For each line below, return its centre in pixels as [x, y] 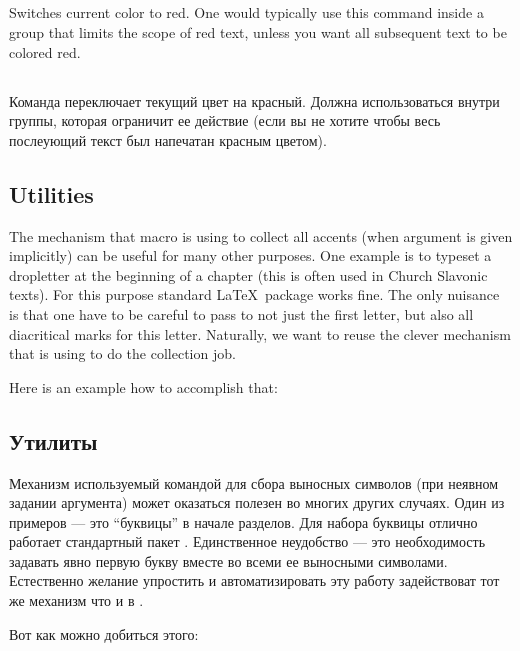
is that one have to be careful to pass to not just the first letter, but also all [241, 313]
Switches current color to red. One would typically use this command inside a [246, 12]
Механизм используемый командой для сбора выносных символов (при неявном [254, 482]
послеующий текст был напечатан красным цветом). [168, 139]
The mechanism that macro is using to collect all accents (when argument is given [261, 235]
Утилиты [53, 440]
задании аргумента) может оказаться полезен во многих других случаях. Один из [257, 502]
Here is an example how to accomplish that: [143, 386]
